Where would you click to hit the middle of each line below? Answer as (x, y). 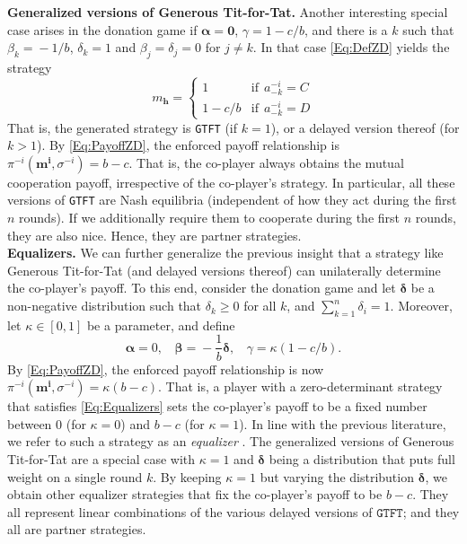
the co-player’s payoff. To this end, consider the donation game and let (202, 288)
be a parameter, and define (161, 325)
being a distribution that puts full (362, 458)
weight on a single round (75, 476)
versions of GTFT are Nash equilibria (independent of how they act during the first (232, 200)
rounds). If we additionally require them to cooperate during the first (210, 218)
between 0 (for (47, 423)
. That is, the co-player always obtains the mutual (266, 162)
